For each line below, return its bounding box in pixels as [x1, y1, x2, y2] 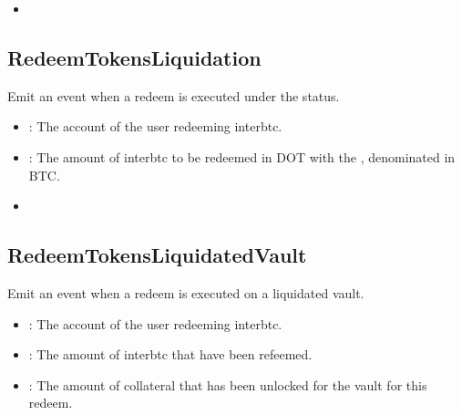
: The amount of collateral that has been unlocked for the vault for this [28, 375, 427, 394]
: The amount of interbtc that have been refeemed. [28, 345, 313, 364]
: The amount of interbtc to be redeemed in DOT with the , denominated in [28, 147, 456, 166]
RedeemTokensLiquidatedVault [7, 241, 307, 269]
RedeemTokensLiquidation [7, 43, 262, 71]
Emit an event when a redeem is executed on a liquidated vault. [7, 283, 364, 302]
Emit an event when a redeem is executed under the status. [7, 86, 340, 105]
